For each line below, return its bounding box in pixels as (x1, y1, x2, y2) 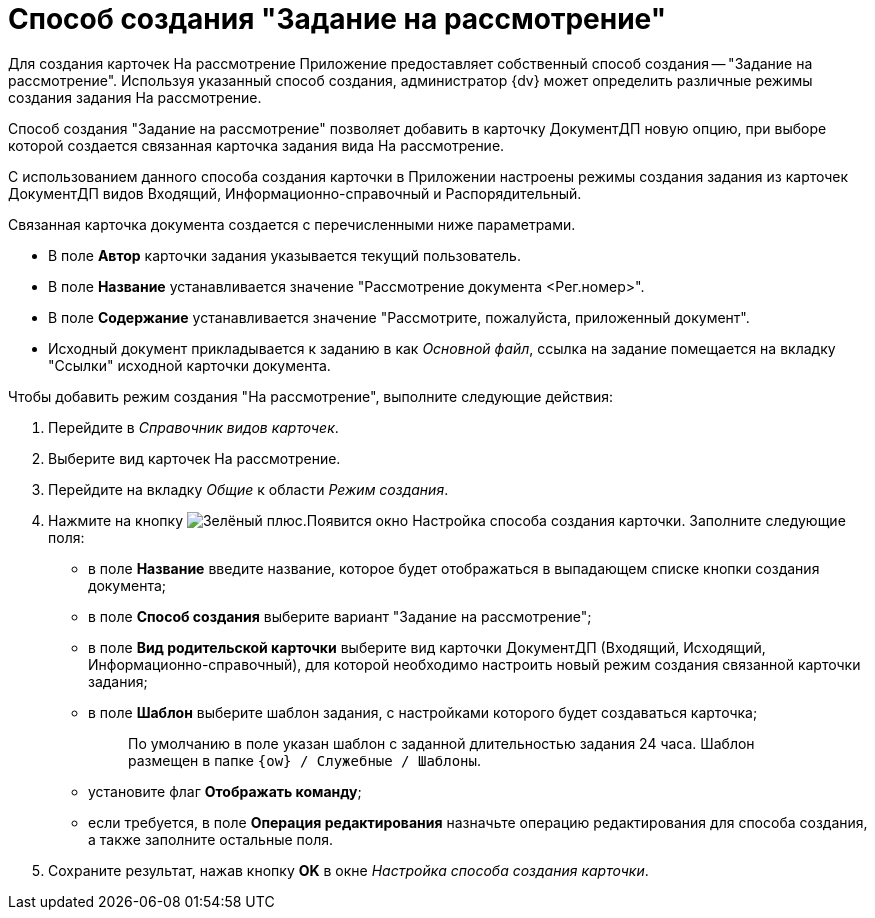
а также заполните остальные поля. (88, 830, 334, 848)
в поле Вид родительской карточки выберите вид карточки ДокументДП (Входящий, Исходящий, (88, 638, 766, 656)
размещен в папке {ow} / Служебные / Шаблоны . (128, 751, 482, 769)
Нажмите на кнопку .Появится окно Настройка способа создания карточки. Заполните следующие (48, 511, 846, 529)
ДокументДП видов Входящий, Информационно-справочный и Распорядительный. (8, 184, 582, 202)
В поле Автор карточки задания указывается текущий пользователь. (48, 246, 521, 264)
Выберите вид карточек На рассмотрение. (48, 449, 341, 467)
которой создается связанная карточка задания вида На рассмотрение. (8, 136, 505, 154)
